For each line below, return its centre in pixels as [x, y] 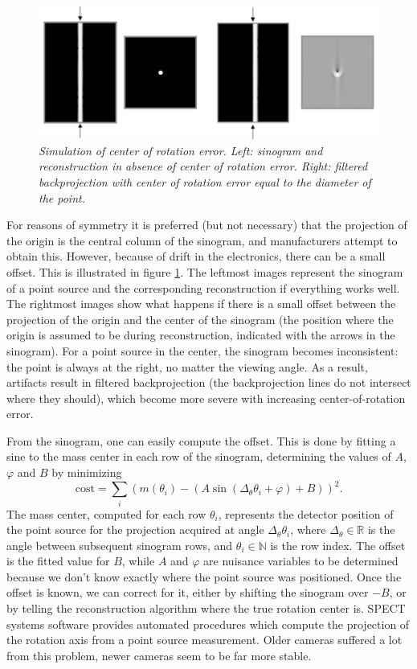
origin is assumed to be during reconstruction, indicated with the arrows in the [201, 335]
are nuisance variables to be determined [301, 561]
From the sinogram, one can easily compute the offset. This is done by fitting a [201, 440]
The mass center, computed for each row [106, 513]
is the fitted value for [58, 561]
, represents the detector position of [306, 513]
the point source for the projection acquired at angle [135, 529]
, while [138, 561]
